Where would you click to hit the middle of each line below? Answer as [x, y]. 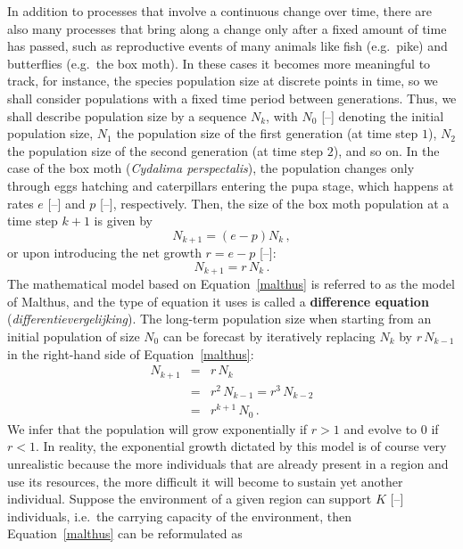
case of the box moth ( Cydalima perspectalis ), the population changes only [211, 168]
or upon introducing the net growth [104, 253]
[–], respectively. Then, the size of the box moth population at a [274, 203]
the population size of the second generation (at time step [165, 150]
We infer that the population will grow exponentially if [157, 428]
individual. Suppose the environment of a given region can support [190, 499]
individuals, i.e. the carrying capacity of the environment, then [180, 516]
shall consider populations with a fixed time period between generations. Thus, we [232, 98]
